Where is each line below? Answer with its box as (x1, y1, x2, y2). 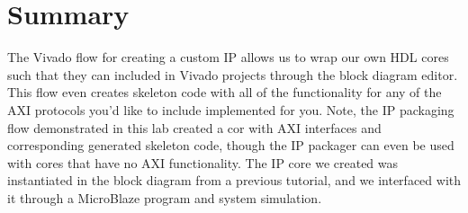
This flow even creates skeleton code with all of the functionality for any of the (7, 83, 442, 102)
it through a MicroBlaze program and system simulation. (7, 188, 322, 207)
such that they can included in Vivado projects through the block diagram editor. (7, 65, 458, 84)
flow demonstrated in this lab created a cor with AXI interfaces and (7, 118, 382, 137)
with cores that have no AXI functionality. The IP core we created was (7, 153, 399, 172)
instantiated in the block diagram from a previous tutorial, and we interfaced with (7, 171, 461, 190)
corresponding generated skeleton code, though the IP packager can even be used (7, 136, 454, 155)
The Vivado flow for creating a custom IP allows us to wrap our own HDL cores (7, 48, 449, 67)
